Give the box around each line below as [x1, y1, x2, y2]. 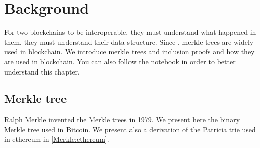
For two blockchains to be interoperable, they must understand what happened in [4, 27, 256, 37]
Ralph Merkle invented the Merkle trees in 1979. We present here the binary [4, 114, 240, 125]
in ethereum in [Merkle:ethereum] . [4, 134, 109, 144]
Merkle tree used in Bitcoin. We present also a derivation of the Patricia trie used [4, 124, 256, 134]
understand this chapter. [4, 66, 80, 77]
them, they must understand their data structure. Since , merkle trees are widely [4, 36, 254, 47]
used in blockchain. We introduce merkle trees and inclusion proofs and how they [4, 46, 255, 57]
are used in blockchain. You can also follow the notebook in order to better [4, 56, 236, 66]
